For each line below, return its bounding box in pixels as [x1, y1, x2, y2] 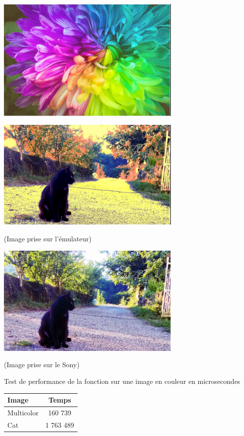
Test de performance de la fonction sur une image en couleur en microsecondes [4, 376, 241, 386]
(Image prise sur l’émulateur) [4, 233, 92, 244]
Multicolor [7, 407, 39, 417]
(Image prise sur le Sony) [4, 359, 80, 370]
